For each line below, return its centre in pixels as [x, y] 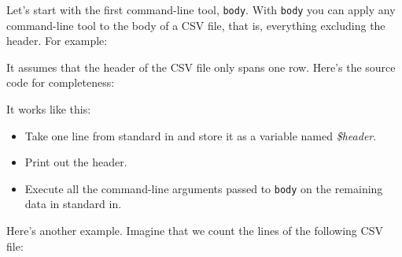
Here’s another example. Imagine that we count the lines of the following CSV [195, 231]
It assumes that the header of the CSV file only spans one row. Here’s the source [201, 67]
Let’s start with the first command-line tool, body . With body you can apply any [201, 9]
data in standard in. [73, 204]
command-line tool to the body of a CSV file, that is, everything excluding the [196, 25]
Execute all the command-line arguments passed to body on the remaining [204, 188]
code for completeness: [61, 82]
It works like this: [49, 109]
